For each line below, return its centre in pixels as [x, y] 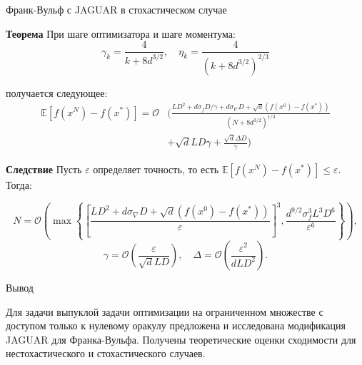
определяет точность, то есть [156, 169]
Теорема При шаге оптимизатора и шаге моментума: [121, 33]
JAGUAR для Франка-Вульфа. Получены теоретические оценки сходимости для [181, 339]
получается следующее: [57, 92]
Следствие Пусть [44, 169]
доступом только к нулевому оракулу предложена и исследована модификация [176, 325]
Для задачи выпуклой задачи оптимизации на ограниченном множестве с [165, 311]
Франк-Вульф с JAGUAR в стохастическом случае [116, 9]
